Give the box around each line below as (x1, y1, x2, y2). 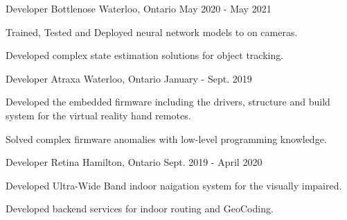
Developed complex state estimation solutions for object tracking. (6, 48, 284, 62)
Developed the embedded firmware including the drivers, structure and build (6, 94, 330, 109)
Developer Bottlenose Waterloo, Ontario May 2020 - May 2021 (6, 1, 272, 15)
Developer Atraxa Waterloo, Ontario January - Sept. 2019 (6, 71, 252, 85)
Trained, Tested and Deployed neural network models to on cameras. (6, 24, 298, 39)
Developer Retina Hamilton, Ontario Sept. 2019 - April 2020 (6, 155, 263, 169)
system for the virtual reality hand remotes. (6, 108, 191, 122)
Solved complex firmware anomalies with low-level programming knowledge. (6, 131, 327, 146)
